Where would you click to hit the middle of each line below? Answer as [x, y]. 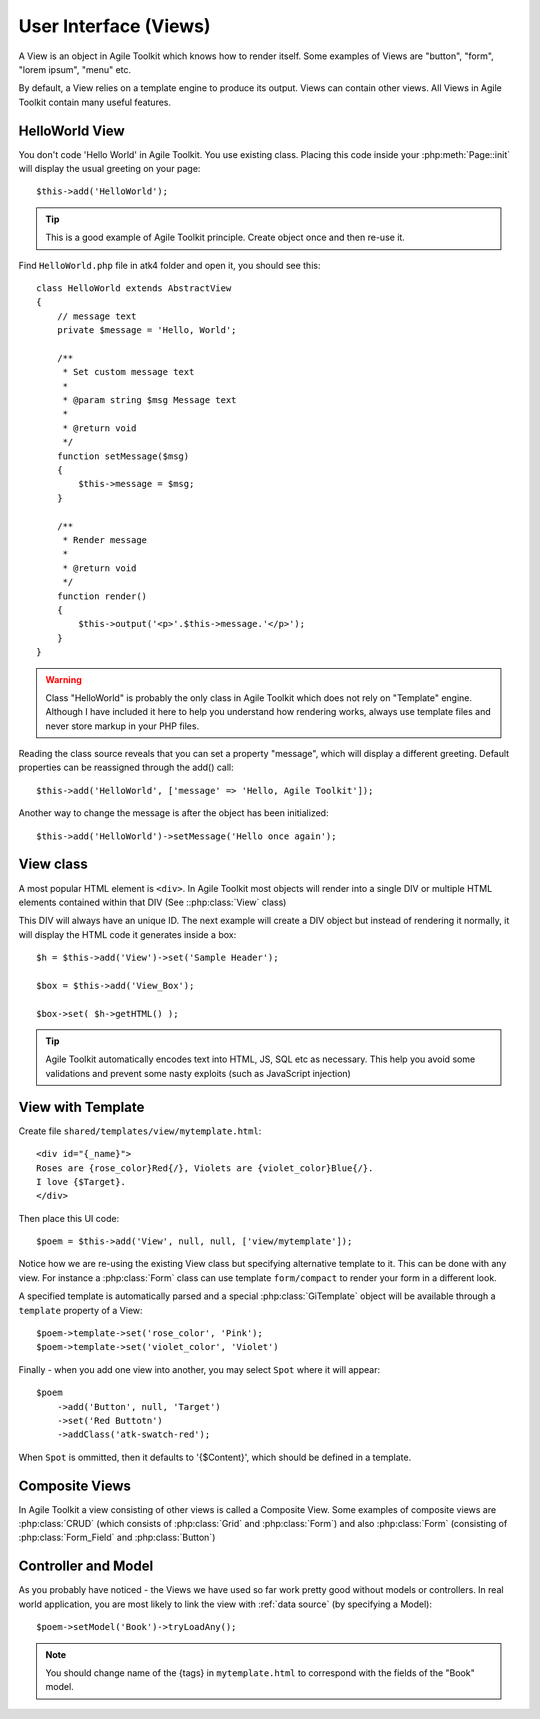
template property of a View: [81, 1310]
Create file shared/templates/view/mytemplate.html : [140, 1131]
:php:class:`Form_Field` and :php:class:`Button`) [117, 1537]
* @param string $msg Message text [149, 400]
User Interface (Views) [114, 26]
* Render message [105, 540]
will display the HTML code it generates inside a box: [127, 934]
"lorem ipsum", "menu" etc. [75, 69]
